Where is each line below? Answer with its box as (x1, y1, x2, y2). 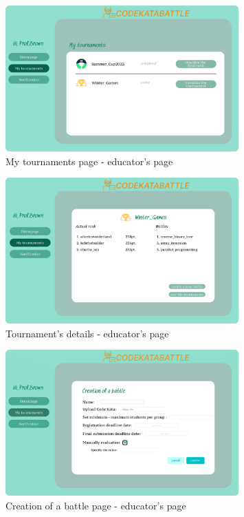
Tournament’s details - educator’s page (5, 326, 169, 340)
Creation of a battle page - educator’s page (5, 498, 186, 512)
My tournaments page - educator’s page (5, 154, 173, 168)
